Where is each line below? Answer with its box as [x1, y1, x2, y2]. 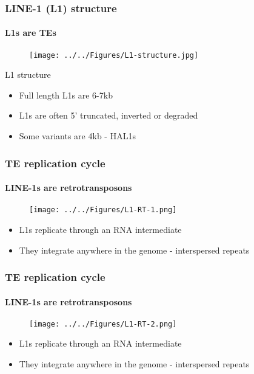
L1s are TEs [5, 26, 56, 39]
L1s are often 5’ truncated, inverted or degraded [19, 109, 198, 122]
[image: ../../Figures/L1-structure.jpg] [29, 50, 199, 60]
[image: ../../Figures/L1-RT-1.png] [29, 206, 177, 215]
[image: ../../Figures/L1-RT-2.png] [29, 319, 177, 328]
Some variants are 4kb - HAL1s [19, 130, 136, 142]
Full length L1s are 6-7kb [19, 88, 113, 101]
